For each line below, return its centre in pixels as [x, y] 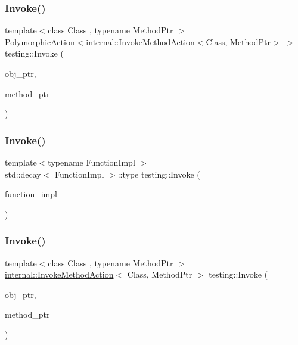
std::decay [23, 174]
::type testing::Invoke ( [159, 174]
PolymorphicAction [40, 41]
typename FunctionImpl [91, 162]
